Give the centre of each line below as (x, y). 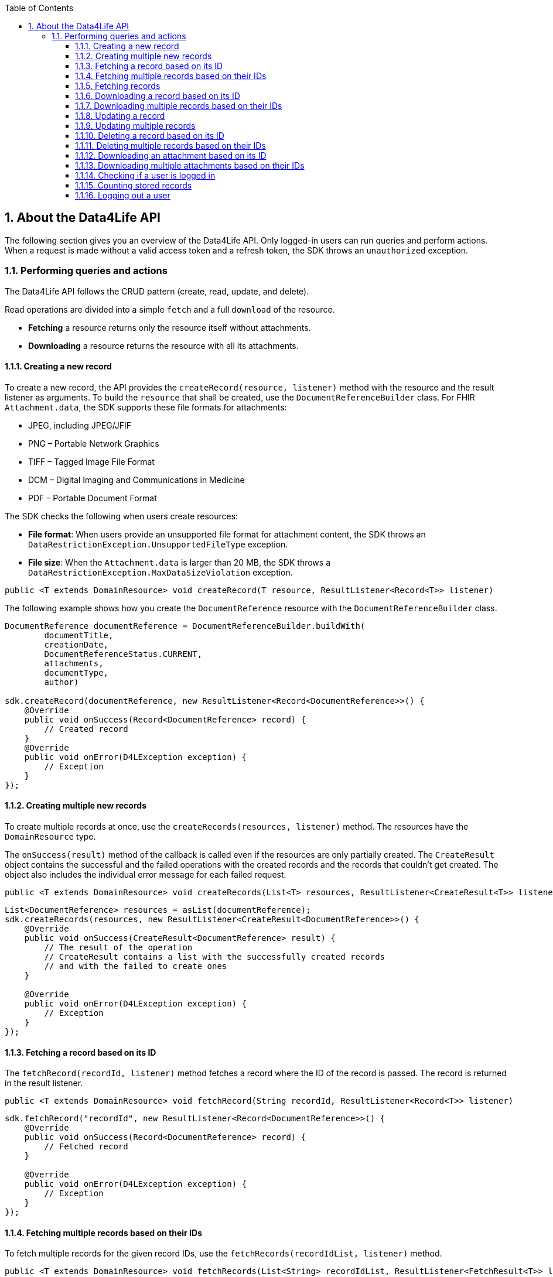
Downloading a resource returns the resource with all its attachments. (163, 345)
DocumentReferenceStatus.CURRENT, (123, 654)
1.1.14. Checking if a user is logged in (145, 175)
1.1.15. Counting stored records (134, 185)
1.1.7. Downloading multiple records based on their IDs (179, 106)
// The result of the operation (118, 948)
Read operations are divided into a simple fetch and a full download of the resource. (170, 309)
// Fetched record (86, 1147)
